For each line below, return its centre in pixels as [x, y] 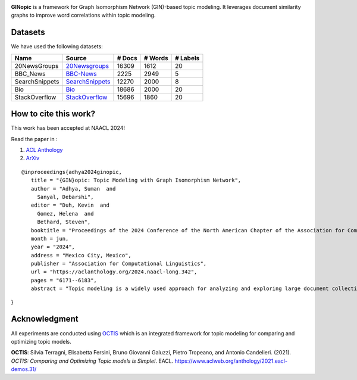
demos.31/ [24, 369]
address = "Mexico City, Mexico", [81, 255]
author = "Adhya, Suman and [73, 189]
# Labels [187, 58]
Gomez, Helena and [65, 214]
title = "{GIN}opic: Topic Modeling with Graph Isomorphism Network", [136, 180]
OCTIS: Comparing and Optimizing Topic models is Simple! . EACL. [92, 361]
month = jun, [50, 239]
